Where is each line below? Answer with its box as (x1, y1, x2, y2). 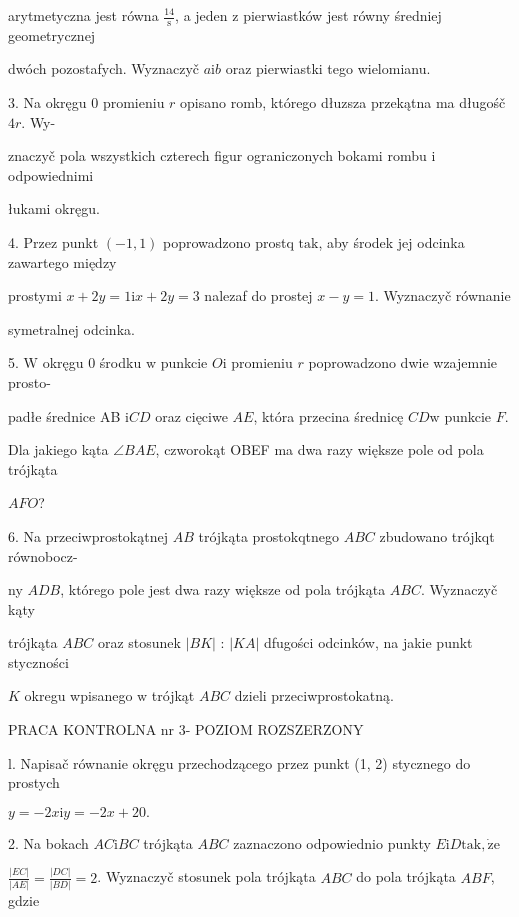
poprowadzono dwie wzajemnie (308, 352, 498, 373)
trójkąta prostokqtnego (198, 525, 340, 546)
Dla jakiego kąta (8, 439, 109, 460)
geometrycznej (8, 24, 96, 45)
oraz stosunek (97, 632, 181, 653)
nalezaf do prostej (204, 285, 313, 306)
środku (99, 352, 142, 373)
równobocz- (8, 545, 78, 566)
